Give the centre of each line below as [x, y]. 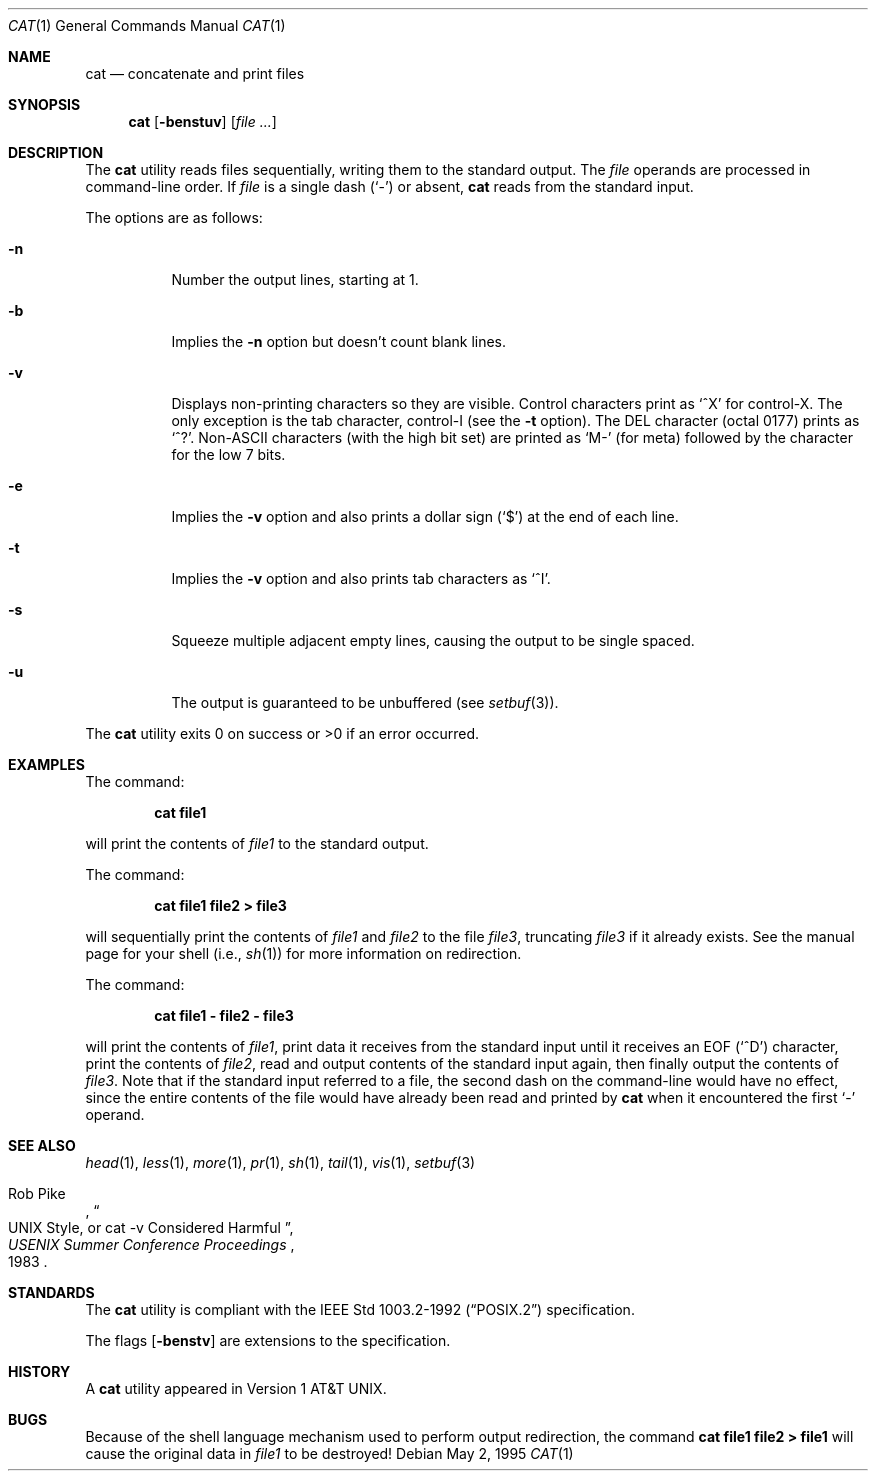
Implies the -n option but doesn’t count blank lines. [339, 341]
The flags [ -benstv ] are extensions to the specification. [268, 1340]
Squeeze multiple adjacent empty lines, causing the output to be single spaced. [433, 640]
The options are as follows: [174, 217]
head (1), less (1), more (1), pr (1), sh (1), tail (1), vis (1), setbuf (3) [280, 1162]
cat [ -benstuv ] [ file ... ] [202, 121]
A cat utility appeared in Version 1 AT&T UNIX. [236, 1388]
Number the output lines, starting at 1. [295, 279]
